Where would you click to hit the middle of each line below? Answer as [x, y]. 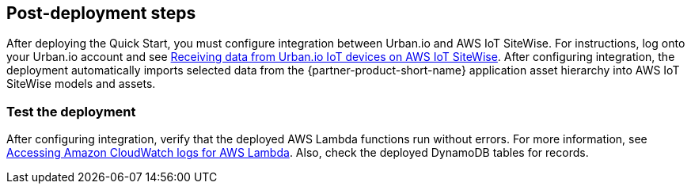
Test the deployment [71, 111]
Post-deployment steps [101, 13]
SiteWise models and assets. [81, 84]
